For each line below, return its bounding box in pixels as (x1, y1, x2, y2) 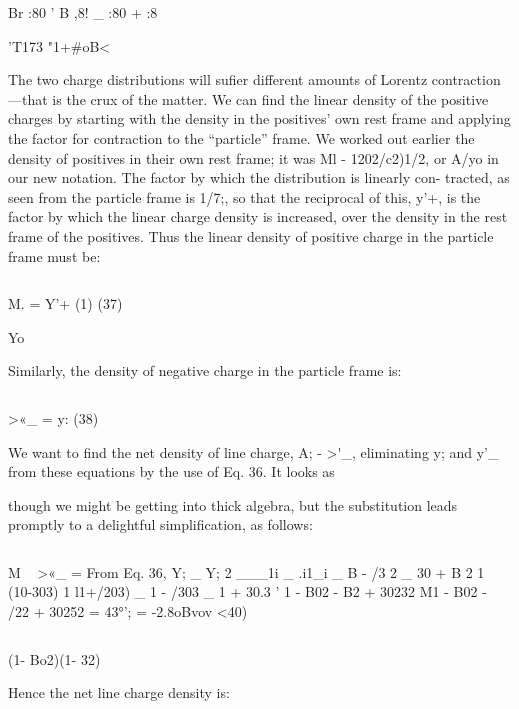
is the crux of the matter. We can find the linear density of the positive (52, 88, 489, 109)
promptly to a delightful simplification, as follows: (8, 514, 313, 535)
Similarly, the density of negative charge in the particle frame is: (8, 360, 402, 381)
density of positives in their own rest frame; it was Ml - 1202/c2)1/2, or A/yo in (8, 147, 499, 168)
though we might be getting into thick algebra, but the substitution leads (8, 494, 458, 515)
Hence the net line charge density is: (8, 682, 230, 703)
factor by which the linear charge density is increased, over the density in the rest (8, 206, 508, 227)
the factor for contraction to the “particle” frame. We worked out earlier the (8, 127, 475, 148)
